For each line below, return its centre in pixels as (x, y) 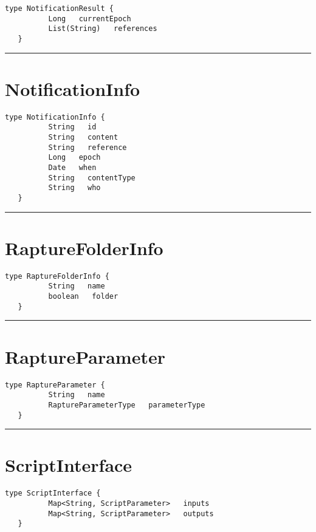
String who (74, 188)
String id (72, 127)
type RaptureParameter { (55, 385)
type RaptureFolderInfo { (57, 276)
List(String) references (103, 29)
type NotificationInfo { (55, 117)
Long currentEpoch (90, 19)
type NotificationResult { (59, 9)
